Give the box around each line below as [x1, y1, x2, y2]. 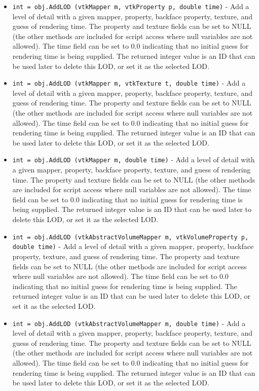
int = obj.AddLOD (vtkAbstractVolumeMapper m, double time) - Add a [12, 317, 246, 328]
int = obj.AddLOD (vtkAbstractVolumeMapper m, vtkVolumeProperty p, [12, 233, 249, 241]
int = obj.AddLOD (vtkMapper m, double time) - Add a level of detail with [12, 154, 255, 165]
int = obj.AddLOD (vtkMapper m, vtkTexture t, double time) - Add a [12, 78, 246, 88]
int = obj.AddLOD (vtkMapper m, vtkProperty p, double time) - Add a [12, 1, 249, 11]
